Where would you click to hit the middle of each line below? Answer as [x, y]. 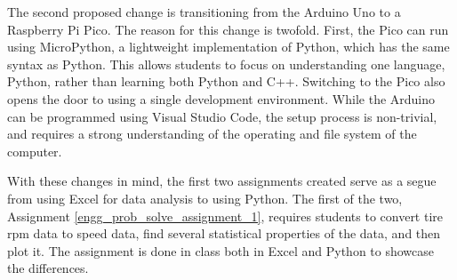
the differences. [48, 268]
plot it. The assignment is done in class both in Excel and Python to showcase [221, 250]
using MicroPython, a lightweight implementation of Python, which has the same [228, 47]
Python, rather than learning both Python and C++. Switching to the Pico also [226, 81]
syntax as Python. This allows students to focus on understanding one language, [226, 64]
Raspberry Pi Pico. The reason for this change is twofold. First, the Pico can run [228, 29]
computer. [35, 151]
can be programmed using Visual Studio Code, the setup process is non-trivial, [222, 116]
